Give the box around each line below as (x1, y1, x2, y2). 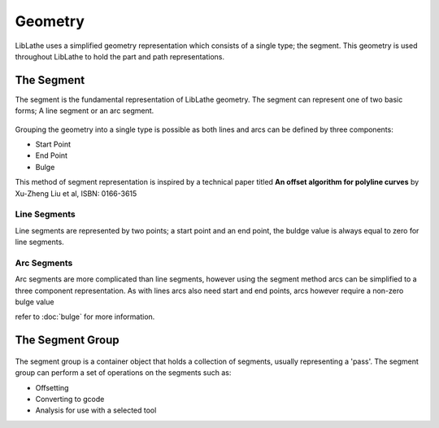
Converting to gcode (35, 395, 105, 404)
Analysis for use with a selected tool (35, 405, 157, 415)
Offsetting (35, 382, 69, 392)
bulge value (15, 297, 54, 307)
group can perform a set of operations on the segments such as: (15, 368, 232, 378)
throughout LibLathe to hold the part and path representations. (15, 51, 225, 61)
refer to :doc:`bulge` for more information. (15, 312, 155, 321)
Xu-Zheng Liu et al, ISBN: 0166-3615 (15, 188, 137, 199)
